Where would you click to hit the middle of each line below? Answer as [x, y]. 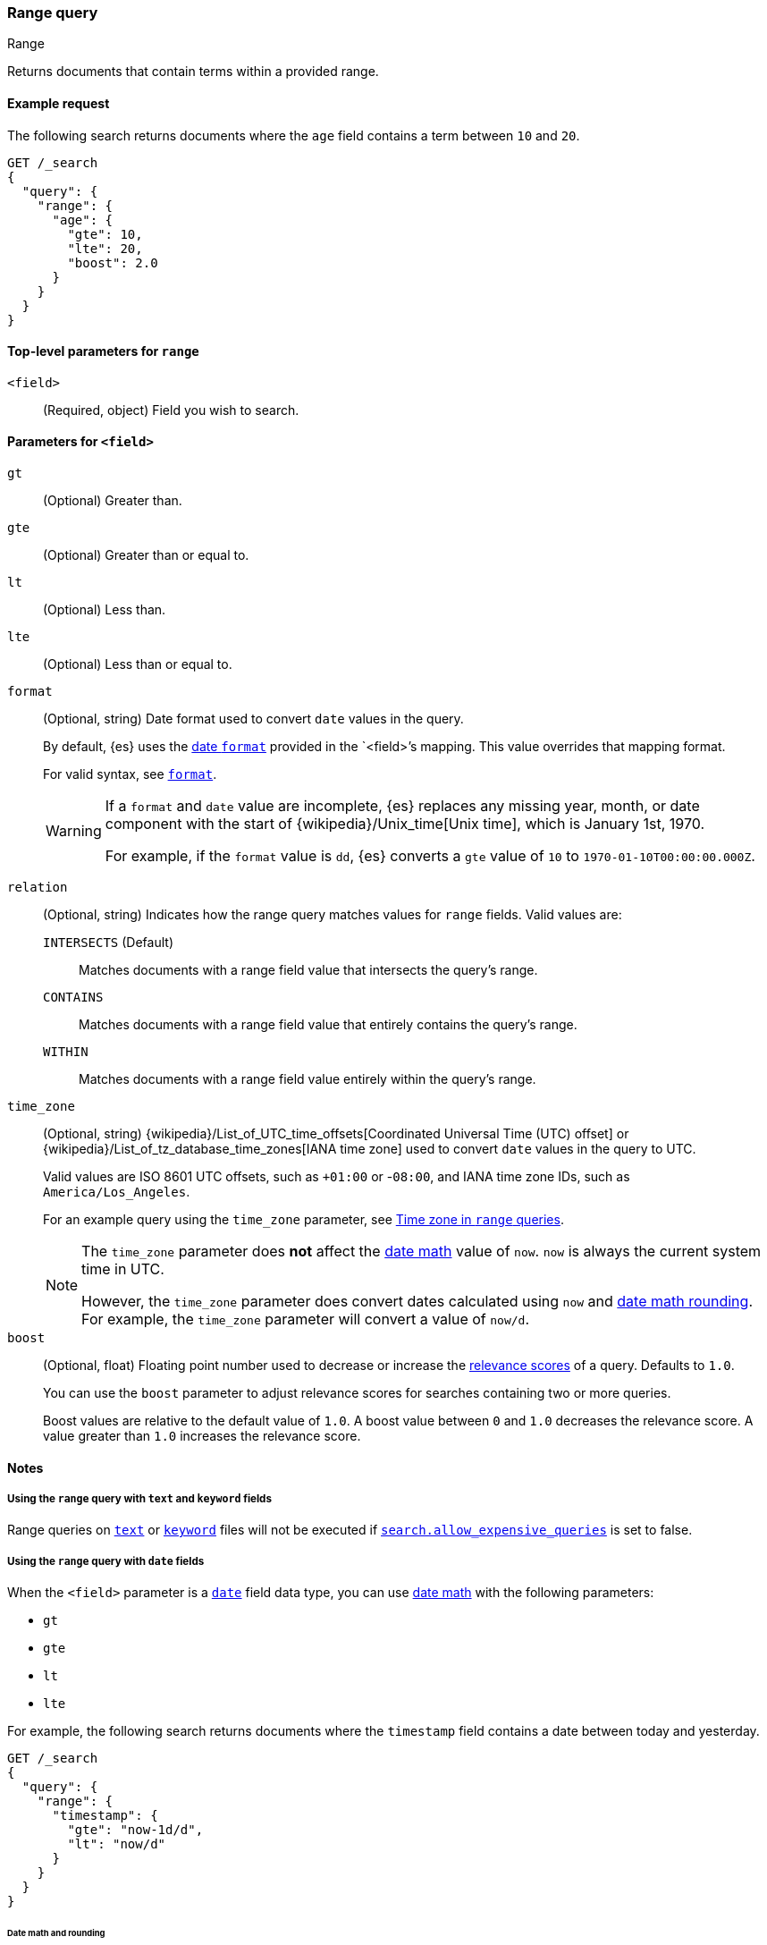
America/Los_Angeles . [117, 1192]
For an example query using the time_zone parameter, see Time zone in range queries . [303, 1220]
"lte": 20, [105, 248]
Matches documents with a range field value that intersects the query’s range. [308, 970]
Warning [74, 831]
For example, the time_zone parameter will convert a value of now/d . [305, 1319]
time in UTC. [123, 1269]
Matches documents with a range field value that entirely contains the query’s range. [328, 1025]
